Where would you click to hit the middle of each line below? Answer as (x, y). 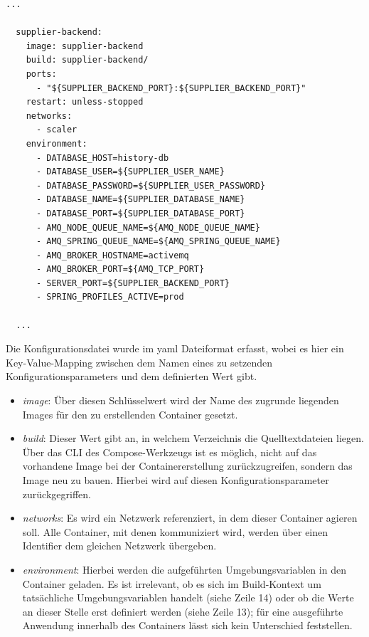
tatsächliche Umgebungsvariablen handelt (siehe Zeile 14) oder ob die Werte (188, 597)
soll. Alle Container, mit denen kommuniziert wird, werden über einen (175, 531)
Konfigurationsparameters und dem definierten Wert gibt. (132, 376)
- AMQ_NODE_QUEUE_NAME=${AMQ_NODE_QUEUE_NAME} (148, 227)
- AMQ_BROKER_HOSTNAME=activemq (112, 255)
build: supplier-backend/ (87, 60)
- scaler (57, 130)
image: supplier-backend (85, 46)
